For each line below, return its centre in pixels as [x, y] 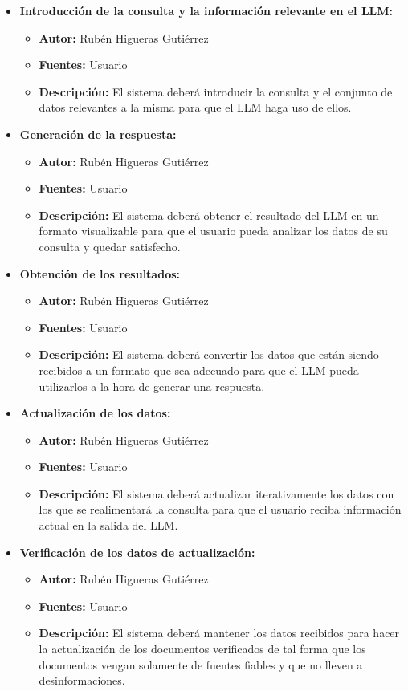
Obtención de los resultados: [100, 273]
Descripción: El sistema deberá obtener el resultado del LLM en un [209, 215]
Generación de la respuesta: [98, 134]
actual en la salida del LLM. [108, 525]
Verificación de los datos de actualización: [137, 552]
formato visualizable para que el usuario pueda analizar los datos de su [213, 231]
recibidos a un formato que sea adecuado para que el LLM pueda [199, 370]
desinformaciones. [82, 680]
